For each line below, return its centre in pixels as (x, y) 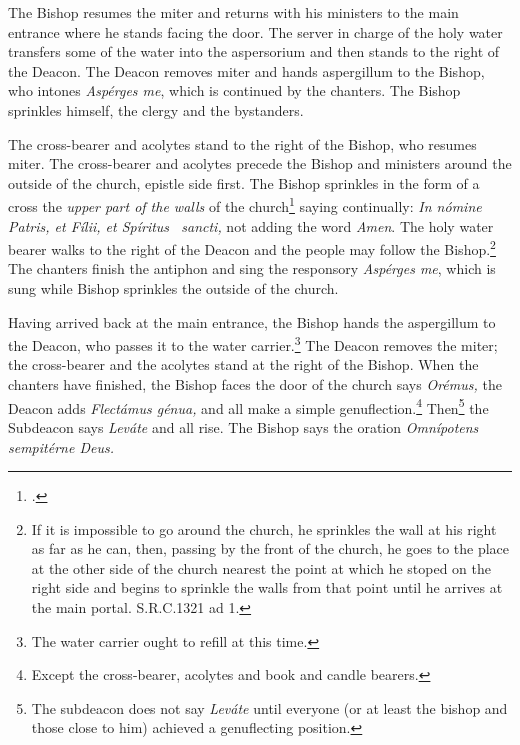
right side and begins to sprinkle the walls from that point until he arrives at (267, 587)
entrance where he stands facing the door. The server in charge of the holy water (255, 31)
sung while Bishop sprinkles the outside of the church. (173, 288)
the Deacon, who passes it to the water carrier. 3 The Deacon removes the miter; (253, 343)
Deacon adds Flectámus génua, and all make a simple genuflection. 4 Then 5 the (248, 406)
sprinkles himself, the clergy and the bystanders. (156, 109)
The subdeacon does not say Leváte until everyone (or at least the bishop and (269, 707)
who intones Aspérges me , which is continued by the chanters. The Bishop (234, 90)
